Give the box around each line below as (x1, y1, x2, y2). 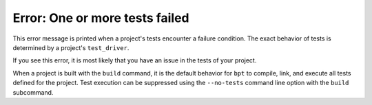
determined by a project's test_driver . (12, 43, 130, 51)
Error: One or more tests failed (12, 10, 189, 25)
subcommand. (12, 88, 54, 96)
